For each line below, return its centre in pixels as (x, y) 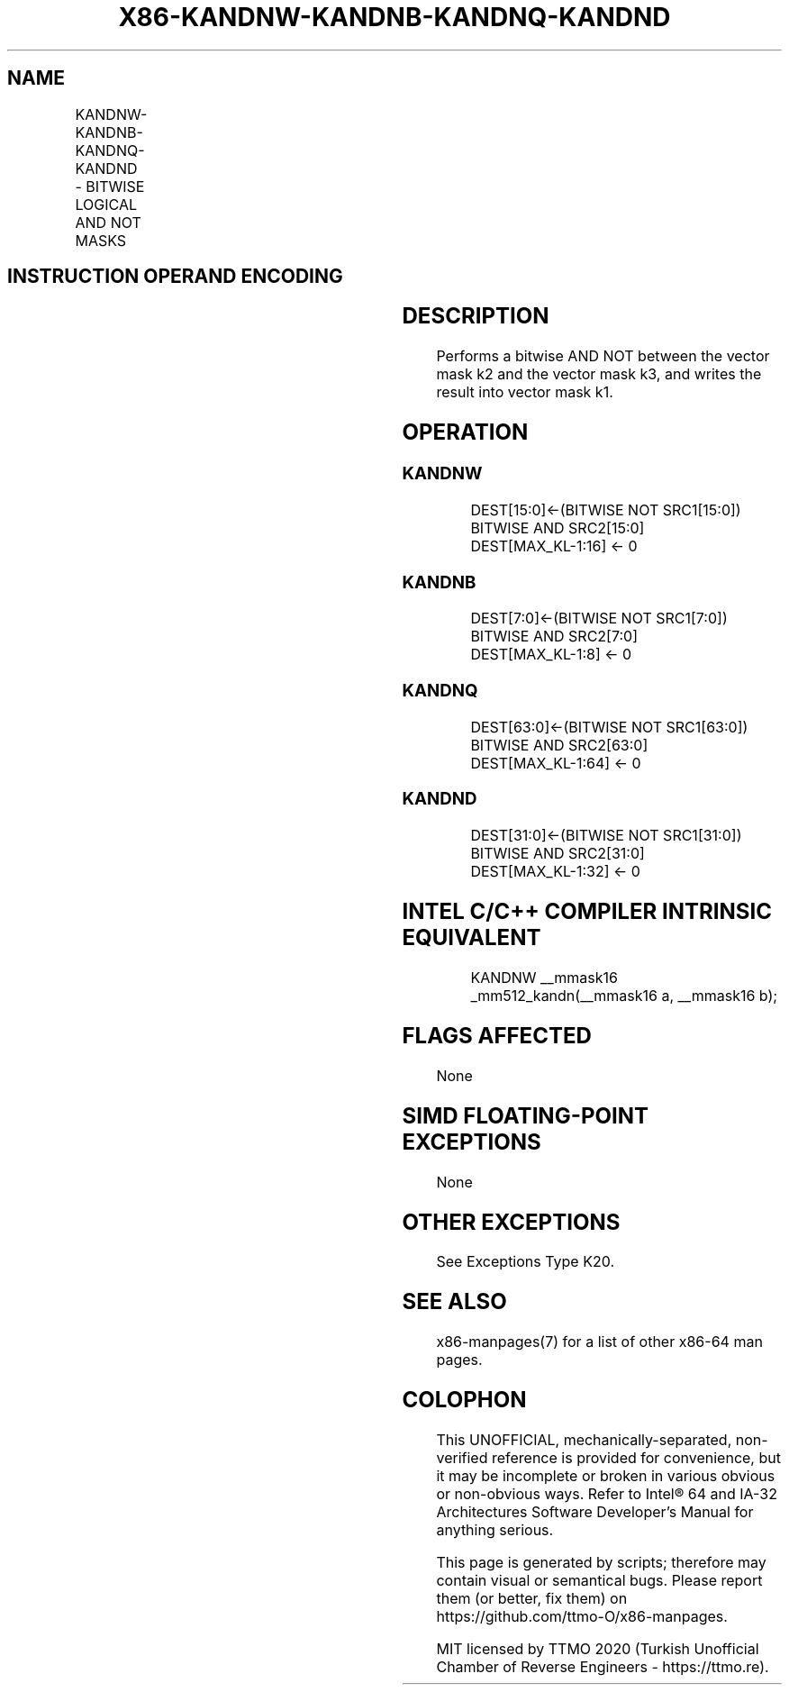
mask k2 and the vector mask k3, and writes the (599, 374)
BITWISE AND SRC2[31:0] (558, 854)
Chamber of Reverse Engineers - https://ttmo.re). (603, 1667)
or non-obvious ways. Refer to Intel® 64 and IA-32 (607, 1494)
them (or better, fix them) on (532, 1599)
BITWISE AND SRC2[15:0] (558, 528)
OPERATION (465, 432)
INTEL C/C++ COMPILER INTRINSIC (587, 912)
